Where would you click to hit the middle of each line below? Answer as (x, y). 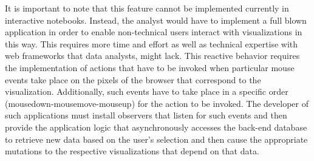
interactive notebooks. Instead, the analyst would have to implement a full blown (156, 20)
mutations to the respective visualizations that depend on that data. (132, 151)
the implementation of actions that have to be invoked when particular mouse (150, 67)
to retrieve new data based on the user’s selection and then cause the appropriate (156, 139)
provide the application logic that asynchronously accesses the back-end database (156, 127)
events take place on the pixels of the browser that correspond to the (133, 79)
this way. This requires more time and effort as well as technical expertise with (152, 43)
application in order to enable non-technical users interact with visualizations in (154, 32)
